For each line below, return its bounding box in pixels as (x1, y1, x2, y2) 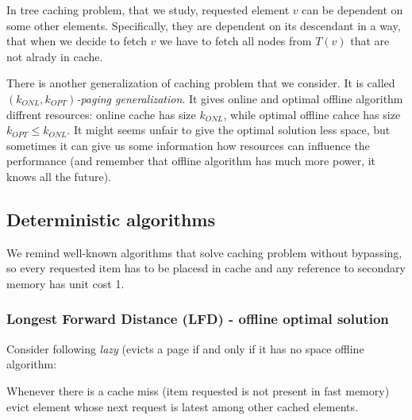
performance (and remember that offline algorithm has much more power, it (6, 152, 376, 169)
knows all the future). (6, 168, 111, 184)
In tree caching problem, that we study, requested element (6, 2, 290, 17)
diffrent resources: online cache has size (6, 106, 196, 122)
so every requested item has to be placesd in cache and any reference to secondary (6, 260, 406, 276)
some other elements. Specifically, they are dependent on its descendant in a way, (6, 17, 401, 33)
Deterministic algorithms (6, 206, 216, 231)
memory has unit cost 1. (6, 275, 125, 291)
